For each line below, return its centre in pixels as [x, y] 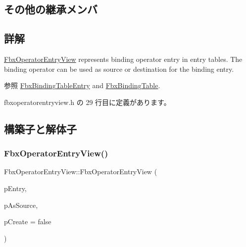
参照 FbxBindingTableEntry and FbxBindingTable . [82, 85]
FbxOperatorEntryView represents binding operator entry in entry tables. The [123, 59]
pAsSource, [21, 205]
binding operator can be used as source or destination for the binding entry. [119, 69]
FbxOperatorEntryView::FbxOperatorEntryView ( [81, 172]
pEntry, [15, 188]
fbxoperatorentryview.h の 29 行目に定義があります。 [87, 102]
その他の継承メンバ [51, 9]
